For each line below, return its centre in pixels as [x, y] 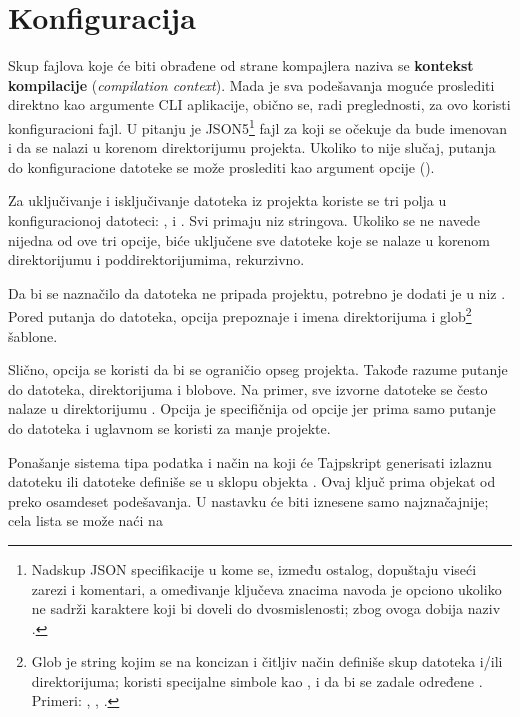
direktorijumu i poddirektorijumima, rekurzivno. [156, 259]
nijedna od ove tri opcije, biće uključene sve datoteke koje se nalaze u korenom [249, 239]
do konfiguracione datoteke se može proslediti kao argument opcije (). [221, 166]
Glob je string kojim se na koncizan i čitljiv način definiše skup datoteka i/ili [267, 661]
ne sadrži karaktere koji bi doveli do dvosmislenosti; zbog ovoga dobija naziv [266, 608]
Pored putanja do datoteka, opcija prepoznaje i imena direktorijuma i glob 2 [240, 314]
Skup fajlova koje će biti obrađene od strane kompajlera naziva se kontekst [241, 65]
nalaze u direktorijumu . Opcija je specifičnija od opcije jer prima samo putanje [252, 408]
